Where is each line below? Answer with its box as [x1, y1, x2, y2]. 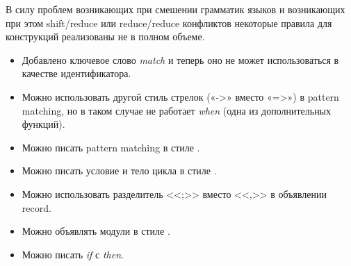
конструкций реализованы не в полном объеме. [6, 29, 205, 44]
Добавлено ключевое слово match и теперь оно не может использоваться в [22, 52, 339, 67]
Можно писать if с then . [22, 247, 124, 261]
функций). [22, 117, 65, 131]
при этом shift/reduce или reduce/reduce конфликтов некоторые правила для [6, 15, 332, 30]
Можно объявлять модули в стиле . [22, 224, 170, 238]
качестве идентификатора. [22, 66, 131, 81]
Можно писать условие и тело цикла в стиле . [22, 163, 217, 178]
